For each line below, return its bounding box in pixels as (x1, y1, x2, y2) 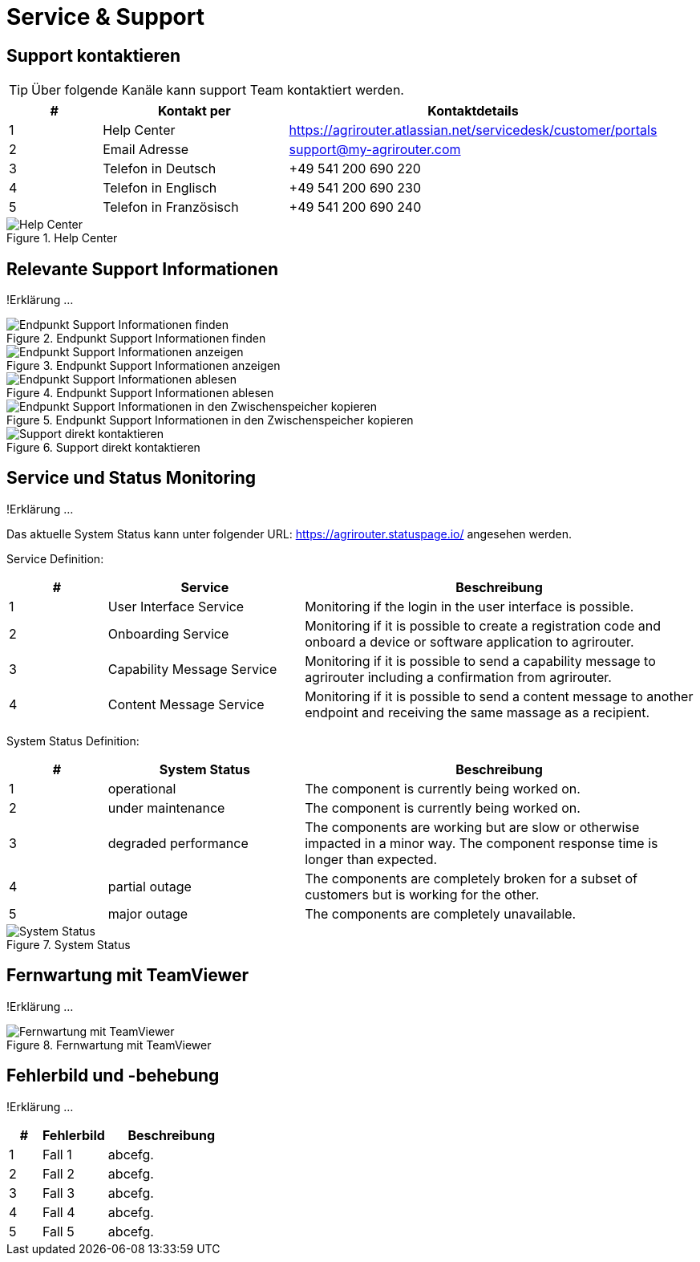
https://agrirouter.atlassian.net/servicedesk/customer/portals (289, 122, 658, 139)
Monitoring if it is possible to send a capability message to (305, 652, 656, 669)
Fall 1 (42, 1146, 72, 1163)
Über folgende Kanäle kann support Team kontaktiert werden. (31, 82, 404, 99)
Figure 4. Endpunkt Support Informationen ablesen (6, 386, 274, 400)
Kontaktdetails (427, 103, 519, 120)
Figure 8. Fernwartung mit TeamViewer (6, 1037, 212, 1052)
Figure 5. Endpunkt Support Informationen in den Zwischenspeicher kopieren (6, 413, 414, 428)
